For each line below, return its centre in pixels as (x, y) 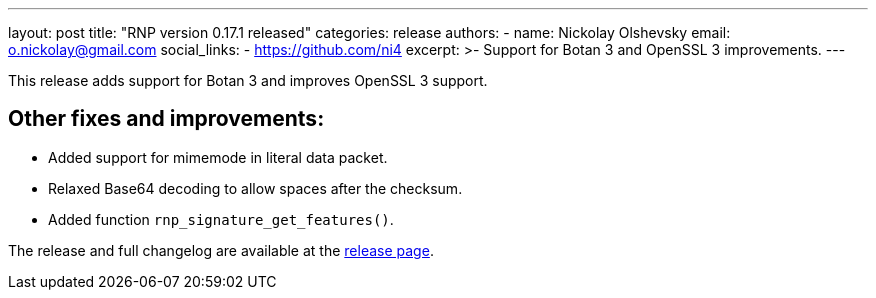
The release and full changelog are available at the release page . (221, 250)
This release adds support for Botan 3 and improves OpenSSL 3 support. (248, 80)
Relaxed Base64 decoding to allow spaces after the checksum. (255, 188)
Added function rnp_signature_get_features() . (221, 219)
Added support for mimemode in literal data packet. (218, 157)
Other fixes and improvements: (166, 119)
